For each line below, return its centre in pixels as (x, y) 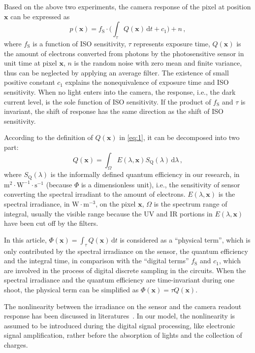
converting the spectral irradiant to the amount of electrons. (95, 194)
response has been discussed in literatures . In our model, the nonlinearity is (120, 316)
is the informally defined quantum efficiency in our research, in (145, 174)
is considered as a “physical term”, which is (185, 239)
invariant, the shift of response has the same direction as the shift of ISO (114, 111)
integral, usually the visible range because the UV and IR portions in (108, 213)
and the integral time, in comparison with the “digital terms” (96, 261)
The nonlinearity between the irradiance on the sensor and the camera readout (123, 306)
